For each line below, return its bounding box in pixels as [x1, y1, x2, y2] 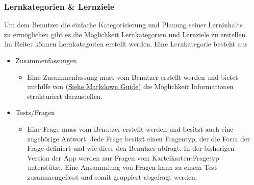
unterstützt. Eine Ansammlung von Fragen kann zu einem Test [27, 162, 217, 172]
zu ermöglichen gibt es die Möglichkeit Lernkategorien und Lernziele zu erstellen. [4, 29, 248, 39]
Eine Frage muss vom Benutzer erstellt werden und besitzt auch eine [27, 123, 233, 134]
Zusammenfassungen [15, 55, 77, 65]
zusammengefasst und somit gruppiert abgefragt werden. [27, 171, 197, 182]
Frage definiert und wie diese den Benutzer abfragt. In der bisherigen [27, 143, 234, 153]
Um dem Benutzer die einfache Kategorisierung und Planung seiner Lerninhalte [4, 20, 243, 30]
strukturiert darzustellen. [27, 91, 102, 101]
